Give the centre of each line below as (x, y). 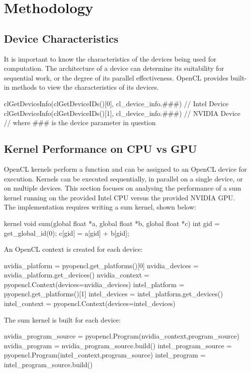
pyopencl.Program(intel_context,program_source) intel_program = (105, 355)
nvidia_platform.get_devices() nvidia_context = (77, 275)
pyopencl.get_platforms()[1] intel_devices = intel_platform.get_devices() (113, 294)
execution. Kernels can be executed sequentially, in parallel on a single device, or (124, 178)
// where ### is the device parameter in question (80, 122)
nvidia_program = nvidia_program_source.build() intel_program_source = (118, 345)
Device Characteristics (61, 38)
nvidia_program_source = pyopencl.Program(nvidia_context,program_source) (122, 336)
